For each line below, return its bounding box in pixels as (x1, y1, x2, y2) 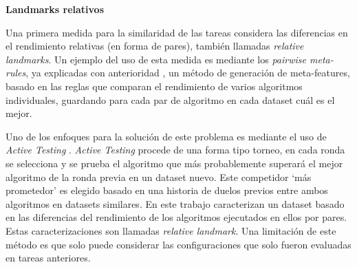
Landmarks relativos (6, 2, 104, 16)
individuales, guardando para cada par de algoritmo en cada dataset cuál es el (6, 92, 335, 107)
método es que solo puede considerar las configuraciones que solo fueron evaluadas (6, 237, 351, 251)
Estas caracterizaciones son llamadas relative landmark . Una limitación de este (6, 223, 336, 237)
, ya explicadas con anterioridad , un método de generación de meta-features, (25, 65, 350, 80)
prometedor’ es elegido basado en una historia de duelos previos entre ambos (6, 183, 328, 197)
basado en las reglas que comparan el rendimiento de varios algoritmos (6, 78, 303, 93)
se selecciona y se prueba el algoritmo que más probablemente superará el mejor (6, 156, 343, 170)
